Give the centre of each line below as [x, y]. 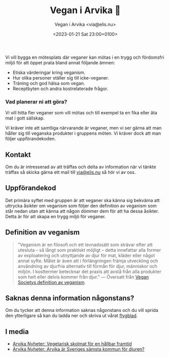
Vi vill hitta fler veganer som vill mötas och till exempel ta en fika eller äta [81, 113]
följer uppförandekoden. [30, 139]
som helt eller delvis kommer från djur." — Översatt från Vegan [83, 277]
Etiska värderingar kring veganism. [49, 72]
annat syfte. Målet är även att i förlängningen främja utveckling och [88, 261]
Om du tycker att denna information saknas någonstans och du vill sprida [82, 310]
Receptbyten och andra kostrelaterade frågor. [60, 89]
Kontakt [18, 155]
